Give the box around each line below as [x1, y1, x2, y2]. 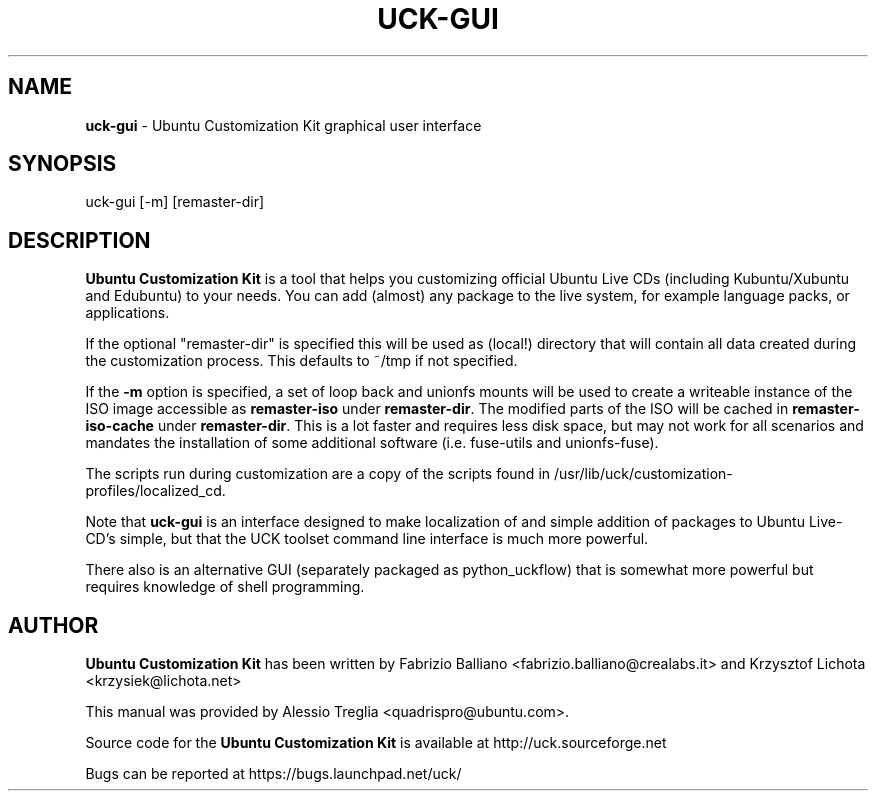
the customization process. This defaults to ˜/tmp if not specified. [85, 352, 518, 370]
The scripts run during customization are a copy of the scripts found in [85, 465, 551, 483]
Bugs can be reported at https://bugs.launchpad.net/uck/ [85, 765, 462, 783]
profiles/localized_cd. [85, 482, 226, 500]
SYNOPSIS [8, 151, 117, 177]
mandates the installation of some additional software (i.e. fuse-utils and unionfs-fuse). [85, 434, 659, 452]
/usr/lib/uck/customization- [553, 465, 733, 483]
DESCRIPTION [8, 227, 151, 253]
